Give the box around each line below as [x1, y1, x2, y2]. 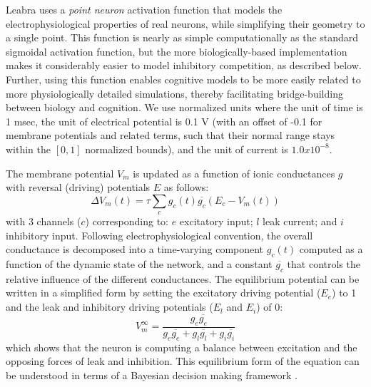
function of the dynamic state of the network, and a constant [6, 257, 273, 272]
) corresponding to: [85, 214, 168, 229]
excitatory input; [179, 214, 253, 229]
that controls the [287, 257, 360, 272]
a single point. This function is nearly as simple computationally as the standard [6, 30, 359, 45]
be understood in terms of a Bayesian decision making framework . [6, 367, 298, 382]
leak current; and [263, 214, 337, 229]
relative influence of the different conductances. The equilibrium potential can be [6, 271, 360, 286]
